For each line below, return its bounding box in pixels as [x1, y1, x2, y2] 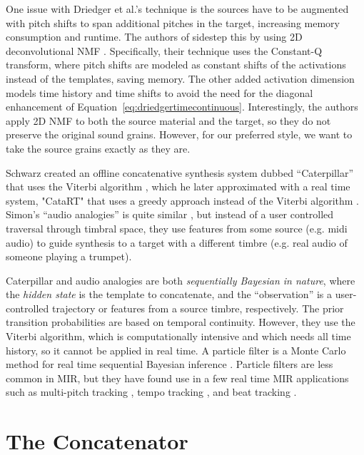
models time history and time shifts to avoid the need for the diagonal [6, 85, 313, 100]
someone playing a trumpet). [6, 249, 132, 264]
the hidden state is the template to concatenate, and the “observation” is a [6, 287, 332, 302]
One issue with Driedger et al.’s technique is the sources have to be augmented [6, 1, 349, 16]
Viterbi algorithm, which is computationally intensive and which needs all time [6, 329, 351, 344]
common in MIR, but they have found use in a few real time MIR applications [6, 370, 349, 385]
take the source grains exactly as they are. [6, 140, 191, 155]
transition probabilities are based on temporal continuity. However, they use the [6, 315, 355, 329]
